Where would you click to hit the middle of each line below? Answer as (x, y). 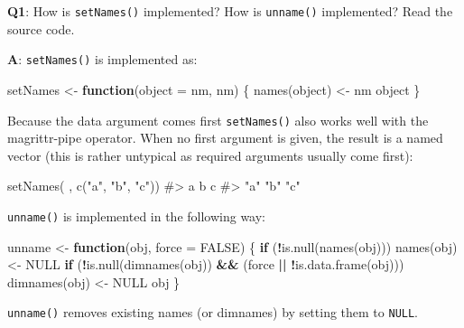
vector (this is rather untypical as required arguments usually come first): (210, 155)
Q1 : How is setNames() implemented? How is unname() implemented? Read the (230, 11)
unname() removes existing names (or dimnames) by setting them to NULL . (213, 312)
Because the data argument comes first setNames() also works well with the (218, 120)
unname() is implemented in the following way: (137, 216)
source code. (41, 28)
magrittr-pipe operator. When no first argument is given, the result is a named (225, 138)
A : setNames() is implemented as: (102, 59)
